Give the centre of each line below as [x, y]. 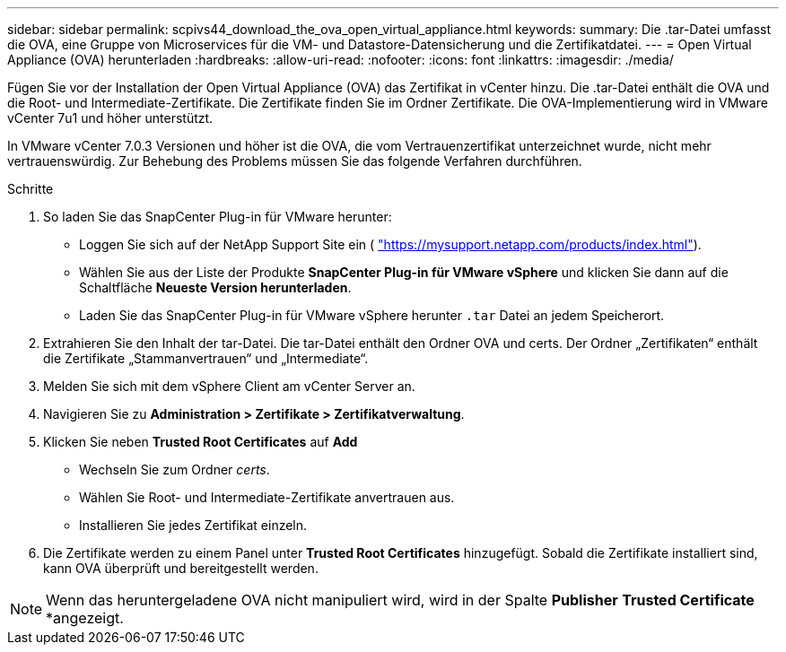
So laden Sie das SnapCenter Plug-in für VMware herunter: [218, 217]
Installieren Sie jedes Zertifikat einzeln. [193, 525]
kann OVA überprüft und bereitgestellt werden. [181, 568]
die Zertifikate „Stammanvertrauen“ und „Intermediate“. [206, 358]
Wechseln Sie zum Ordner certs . [175, 469]
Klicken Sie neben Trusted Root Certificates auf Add [201, 442]
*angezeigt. [85, 618]
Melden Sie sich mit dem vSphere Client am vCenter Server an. [229, 386]
